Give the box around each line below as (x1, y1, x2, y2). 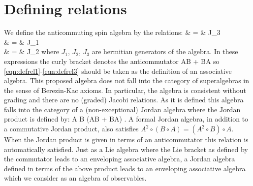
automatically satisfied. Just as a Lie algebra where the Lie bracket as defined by (4, 144, 248, 154)
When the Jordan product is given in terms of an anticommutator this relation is (4, 134, 249, 145)
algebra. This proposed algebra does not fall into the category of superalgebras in (4, 75, 250, 86)
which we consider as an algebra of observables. (4, 173, 147, 183)
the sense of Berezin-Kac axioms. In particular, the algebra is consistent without (4, 85, 246, 95)
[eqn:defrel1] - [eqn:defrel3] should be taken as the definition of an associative (4, 65, 232, 76)
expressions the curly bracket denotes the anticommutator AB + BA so (4, 56, 220, 66)
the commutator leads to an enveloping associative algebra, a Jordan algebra (4, 154, 235, 164)
